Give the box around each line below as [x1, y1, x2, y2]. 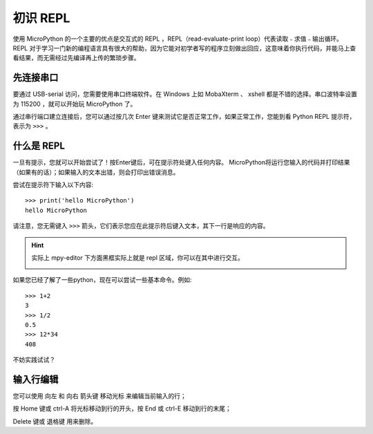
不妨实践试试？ [12, 356, 55, 364]
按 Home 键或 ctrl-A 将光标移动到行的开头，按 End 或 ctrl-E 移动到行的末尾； [12, 404, 231, 413]
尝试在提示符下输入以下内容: [12, 180, 94, 189]
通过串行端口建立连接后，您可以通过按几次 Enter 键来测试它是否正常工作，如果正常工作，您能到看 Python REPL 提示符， [12, 113, 356, 121]
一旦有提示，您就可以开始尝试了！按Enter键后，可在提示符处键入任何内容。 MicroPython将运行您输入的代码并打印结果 [12, 158, 350, 167]
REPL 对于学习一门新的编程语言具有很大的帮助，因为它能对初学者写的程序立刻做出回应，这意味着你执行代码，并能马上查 [12, 44, 356, 52]
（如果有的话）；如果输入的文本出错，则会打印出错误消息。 [12, 168, 180, 176]
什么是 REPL [12, 140, 66, 152]
